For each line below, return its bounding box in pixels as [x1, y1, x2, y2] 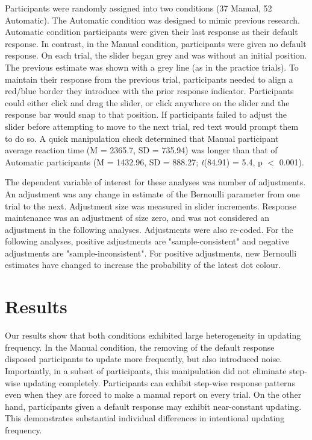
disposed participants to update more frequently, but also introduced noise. [5, 352, 282, 365]
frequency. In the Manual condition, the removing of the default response [5, 340, 275, 353]
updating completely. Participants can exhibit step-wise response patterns [23, 376, 295, 389]
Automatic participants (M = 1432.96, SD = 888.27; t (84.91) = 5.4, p [5, 155, 263, 168]
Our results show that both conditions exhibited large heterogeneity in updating [5, 329, 301, 342]
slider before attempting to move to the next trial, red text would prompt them [5, 120, 299, 132]
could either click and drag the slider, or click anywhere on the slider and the [5, 96, 290, 109]
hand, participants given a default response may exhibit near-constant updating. [5, 400, 302, 412]
